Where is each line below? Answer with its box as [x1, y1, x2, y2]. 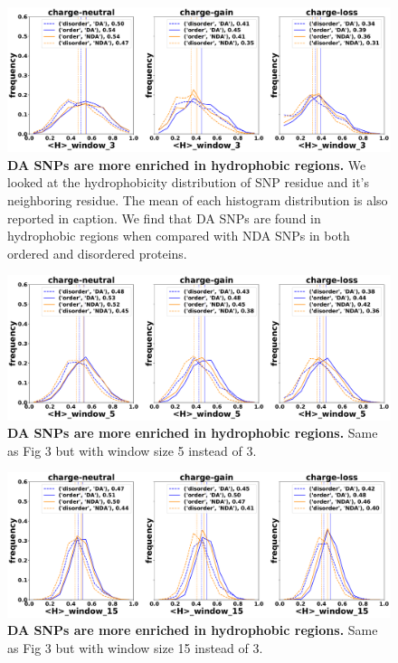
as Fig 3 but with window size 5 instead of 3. [7, 440, 257, 459]
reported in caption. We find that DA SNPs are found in [7, 208, 321, 227]
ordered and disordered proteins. [7, 243, 187, 262]
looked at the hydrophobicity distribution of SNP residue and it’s [7, 173, 370, 192]
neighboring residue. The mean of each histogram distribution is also [7, 191, 388, 210]
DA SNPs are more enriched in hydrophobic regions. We [7, 155, 366, 174]
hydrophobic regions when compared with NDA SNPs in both [7, 226, 350, 245]
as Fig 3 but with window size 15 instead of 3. [7, 638, 263, 657]
